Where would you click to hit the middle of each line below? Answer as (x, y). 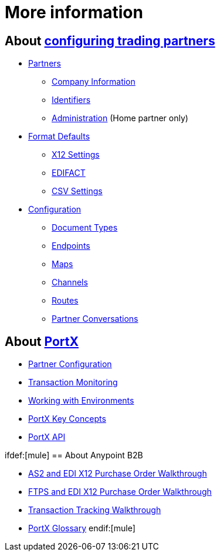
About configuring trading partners (110, 41)
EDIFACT (69, 173)
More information (74, 12)
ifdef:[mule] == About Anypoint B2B (74, 455)
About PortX (42, 341)
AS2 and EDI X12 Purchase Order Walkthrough (118, 474)
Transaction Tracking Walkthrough (95, 510)
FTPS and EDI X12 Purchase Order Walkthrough (120, 492)
